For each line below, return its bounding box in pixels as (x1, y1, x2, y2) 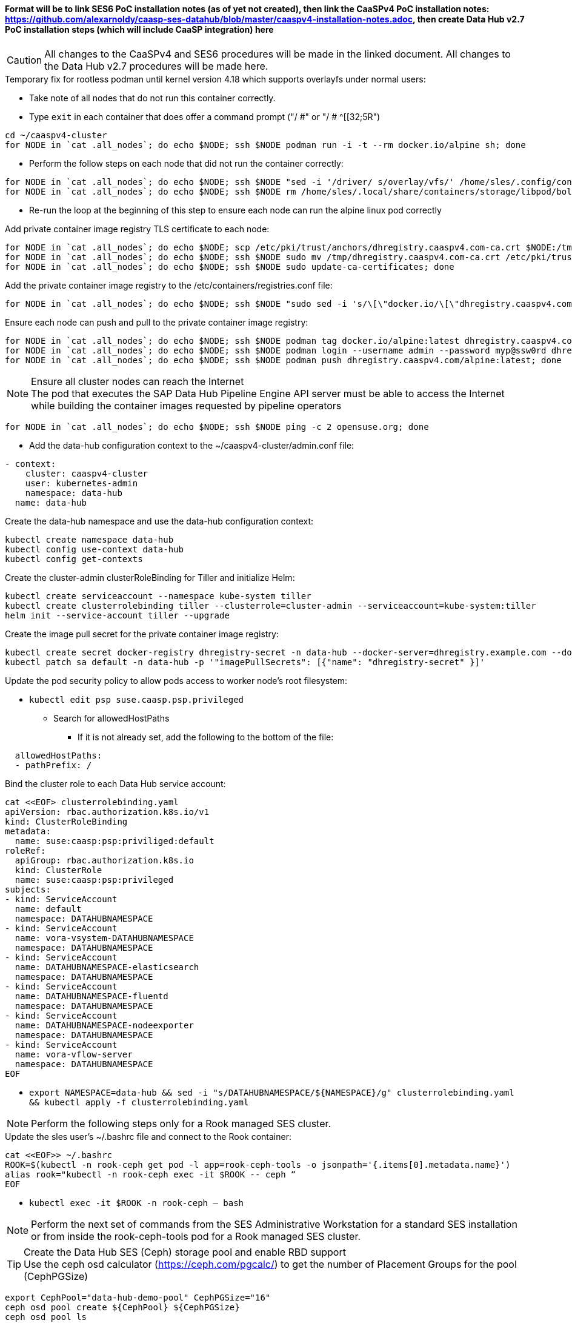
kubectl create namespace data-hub (5, 534, 174, 544)
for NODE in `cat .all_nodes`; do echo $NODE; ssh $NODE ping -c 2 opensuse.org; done (5, 421, 429, 432)
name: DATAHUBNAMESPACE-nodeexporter (15, 1020, 194, 1030)
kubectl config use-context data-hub (5, 544, 184, 554)
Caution (7, 53, 42, 66)
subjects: (5, 884, 51, 894)
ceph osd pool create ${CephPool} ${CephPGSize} (5, 1302, 240, 1312)
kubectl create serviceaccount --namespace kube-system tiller (5, 591, 311, 601)
